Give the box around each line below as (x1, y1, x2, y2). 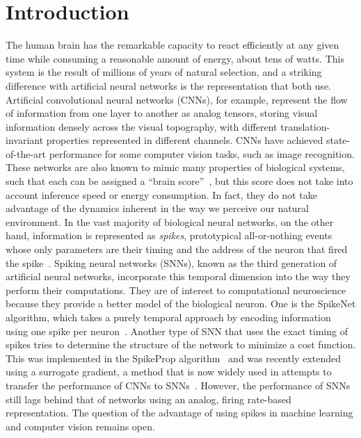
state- (326, 133, 351, 147)
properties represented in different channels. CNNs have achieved (46, 133, 323, 147)
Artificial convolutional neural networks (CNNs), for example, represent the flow (6, 92, 348, 106)
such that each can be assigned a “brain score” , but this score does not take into (6, 174, 353, 188)
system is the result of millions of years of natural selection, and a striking (6, 65, 322, 79)
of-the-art (6, 146, 46, 161)
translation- (280, 119, 330, 133)
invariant (6, 133, 44, 147)
